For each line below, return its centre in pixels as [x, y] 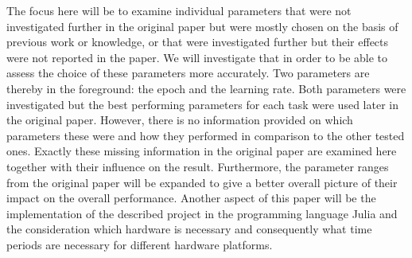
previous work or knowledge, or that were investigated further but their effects [198, 42]
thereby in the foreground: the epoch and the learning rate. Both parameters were [206, 88]
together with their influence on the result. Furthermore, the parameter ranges [198, 166]
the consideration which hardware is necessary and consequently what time [189, 229]
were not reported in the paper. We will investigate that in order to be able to [197, 57]
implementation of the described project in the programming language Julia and [202, 213]
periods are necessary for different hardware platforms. [140, 244]
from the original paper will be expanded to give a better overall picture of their [202, 182]
